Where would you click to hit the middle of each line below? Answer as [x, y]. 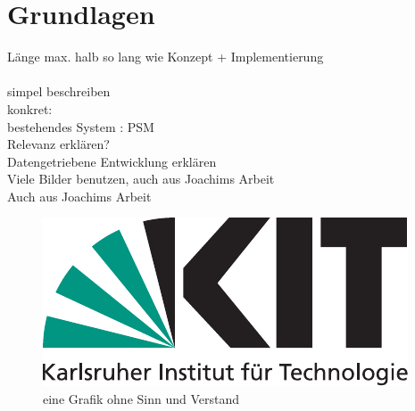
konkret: [30, 108]
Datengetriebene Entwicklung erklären [112, 161]
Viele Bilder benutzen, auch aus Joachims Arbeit [141, 179]
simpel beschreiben [59, 91]
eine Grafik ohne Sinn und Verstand [141, 399]
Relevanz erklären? [58, 144]
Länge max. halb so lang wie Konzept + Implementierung [166, 57]
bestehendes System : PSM [81, 126]
